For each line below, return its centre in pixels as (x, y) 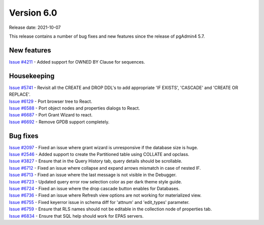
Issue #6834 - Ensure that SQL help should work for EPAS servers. (76, 216)
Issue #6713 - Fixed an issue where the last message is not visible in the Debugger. (93, 175)
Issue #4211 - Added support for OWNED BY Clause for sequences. (77, 62)
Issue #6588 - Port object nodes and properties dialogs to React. (75, 108)
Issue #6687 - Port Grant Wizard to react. (51, 115)
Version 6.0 (33, 13)
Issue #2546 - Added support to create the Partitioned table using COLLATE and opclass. (99, 154)
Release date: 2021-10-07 (35, 27)
